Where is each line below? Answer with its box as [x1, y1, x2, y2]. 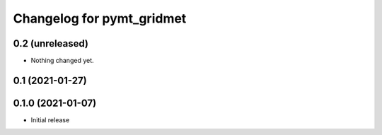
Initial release [30, 115, 70, 124]
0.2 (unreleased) [13, 37, 88, 49]
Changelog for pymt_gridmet [13, 11, 187, 26]
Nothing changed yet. [30, 57, 95, 65]
